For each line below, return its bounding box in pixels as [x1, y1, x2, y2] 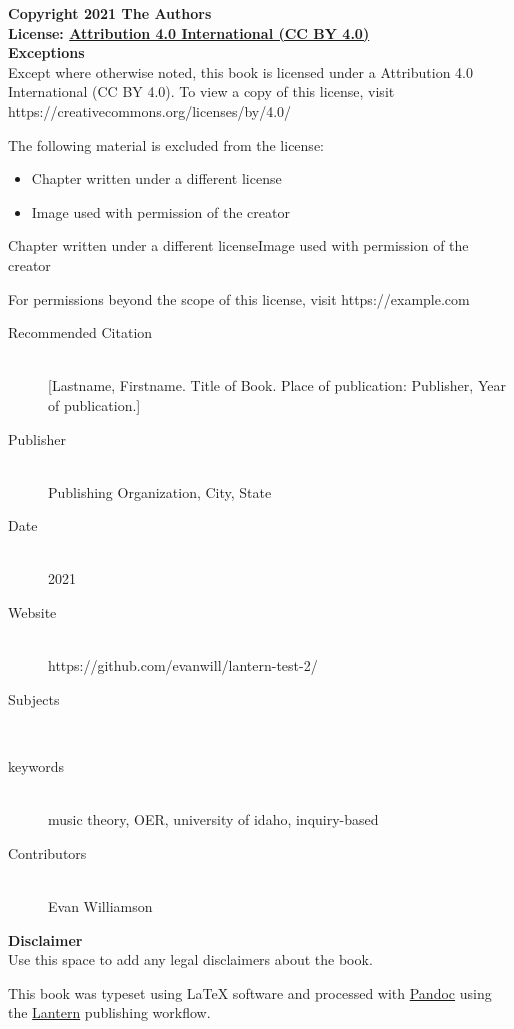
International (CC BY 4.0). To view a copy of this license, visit [8, 81, 395, 102]
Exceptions [8, 42, 85, 63]
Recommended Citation [8, 322, 153, 343]
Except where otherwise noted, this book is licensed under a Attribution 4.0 [8, 61, 474, 82]
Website [8, 602, 57, 623]
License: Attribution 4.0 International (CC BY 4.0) [8, 22, 370, 43]
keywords [8, 756, 65, 777]
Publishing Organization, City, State [48, 481, 272, 502]
